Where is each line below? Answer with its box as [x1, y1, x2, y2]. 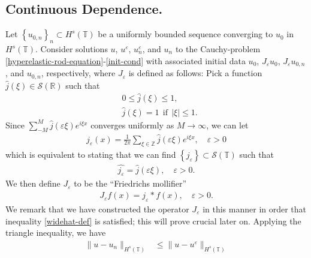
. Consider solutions [35, 43, 108, 55]
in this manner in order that [203, 202, 307, 215]
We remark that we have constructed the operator [5, 202, 189, 215]
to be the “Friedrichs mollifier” [74, 177, 187, 190]
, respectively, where [41, 67, 116, 79]
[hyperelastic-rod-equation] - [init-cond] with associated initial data [5, 54, 246, 67]
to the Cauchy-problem [175, 43, 261, 55]
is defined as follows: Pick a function [128, 67, 262, 79]
